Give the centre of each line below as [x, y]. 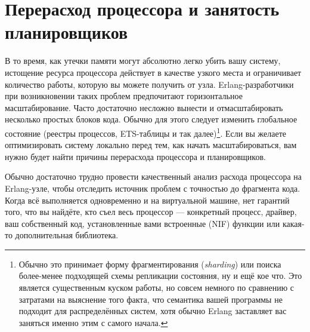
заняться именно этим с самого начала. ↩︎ [93, 322]
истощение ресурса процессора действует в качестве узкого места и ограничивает [153, 72]
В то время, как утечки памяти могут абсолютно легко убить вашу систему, [143, 61]
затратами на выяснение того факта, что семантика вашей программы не [151, 299]
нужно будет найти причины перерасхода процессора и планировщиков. [135, 156]
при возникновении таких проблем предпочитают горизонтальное [124, 96]
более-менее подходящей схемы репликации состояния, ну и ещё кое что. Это [160, 276]
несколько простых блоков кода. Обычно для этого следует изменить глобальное [151, 119]
